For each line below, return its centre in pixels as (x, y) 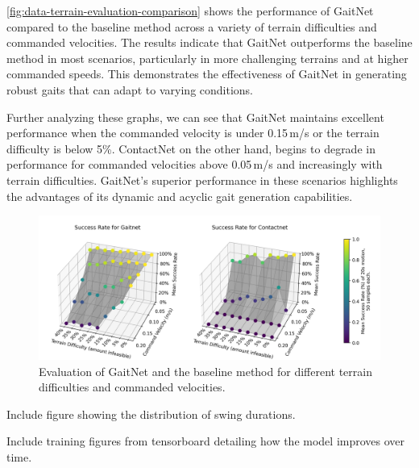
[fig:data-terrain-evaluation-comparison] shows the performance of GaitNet (190, 10)
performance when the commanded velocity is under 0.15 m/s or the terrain (193, 133)
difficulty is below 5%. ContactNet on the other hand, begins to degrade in (191, 148)
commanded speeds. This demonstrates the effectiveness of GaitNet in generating (207, 74)
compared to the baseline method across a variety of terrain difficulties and (192, 26)
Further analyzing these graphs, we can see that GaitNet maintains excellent (195, 117)
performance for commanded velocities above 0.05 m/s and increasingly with (195, 164)
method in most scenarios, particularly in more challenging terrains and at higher (207, 58)
